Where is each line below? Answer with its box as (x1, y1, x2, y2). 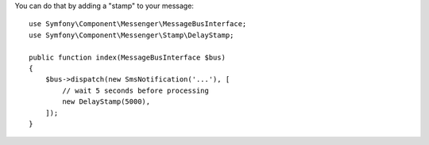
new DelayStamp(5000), (62, 97, 151, 106)
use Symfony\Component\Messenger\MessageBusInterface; (29, 20, 247, 29)
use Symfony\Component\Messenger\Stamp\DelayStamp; (29, 30, 234, 40)
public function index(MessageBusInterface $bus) (29, 52, 226, 62)
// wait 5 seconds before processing (62, 86, 210, 95)
